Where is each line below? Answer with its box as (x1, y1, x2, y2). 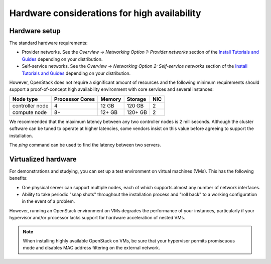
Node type (12, 95, 38, 102)
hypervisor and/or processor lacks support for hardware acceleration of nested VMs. (9, 215, 185, 221)
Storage (126, 95, 147, 102)
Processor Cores (54, 95, 95, 102)
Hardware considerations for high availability (9, 8, 201, 19)
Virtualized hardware (9, 155, 77, 163)
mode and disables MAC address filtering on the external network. (23, 245, 160, 251)
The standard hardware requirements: (9, 40, 88, 46)
